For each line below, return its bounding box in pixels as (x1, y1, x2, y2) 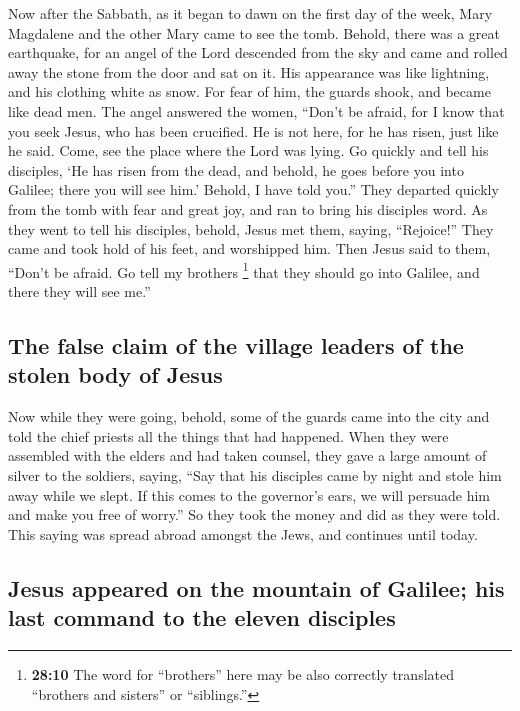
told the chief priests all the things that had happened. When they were (8, 425, 449, 446)
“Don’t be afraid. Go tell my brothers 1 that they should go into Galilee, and (8, 258, 480, 282)
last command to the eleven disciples (8, 602, 396, 633)
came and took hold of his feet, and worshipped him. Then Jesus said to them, (8, 238, 491, 259)
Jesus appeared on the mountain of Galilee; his (8, 572, 505, 603)
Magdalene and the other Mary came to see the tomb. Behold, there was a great (8, 22, 501, 43)
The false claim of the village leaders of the (8, 329, 464, 360)
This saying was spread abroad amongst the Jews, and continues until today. (8, 523, 478, 544)
